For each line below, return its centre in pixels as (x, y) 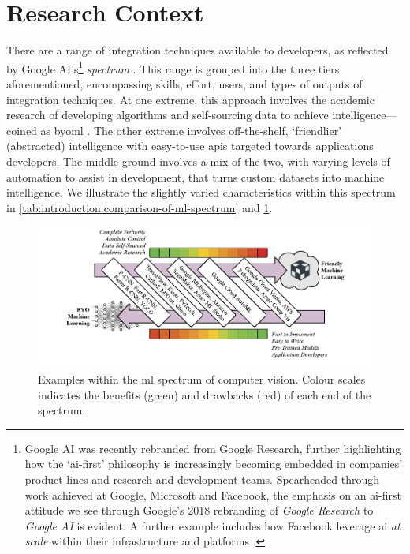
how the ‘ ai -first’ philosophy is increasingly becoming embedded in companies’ (214, 464)
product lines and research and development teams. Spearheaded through (202, 479)
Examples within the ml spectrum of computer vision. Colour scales (202, 378)
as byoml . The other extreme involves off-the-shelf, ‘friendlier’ (191, 130)
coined (22, 130)
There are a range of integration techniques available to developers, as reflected (198, 50)
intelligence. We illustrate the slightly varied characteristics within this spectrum (201, 192)
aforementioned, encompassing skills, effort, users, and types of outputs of (184, 83)
